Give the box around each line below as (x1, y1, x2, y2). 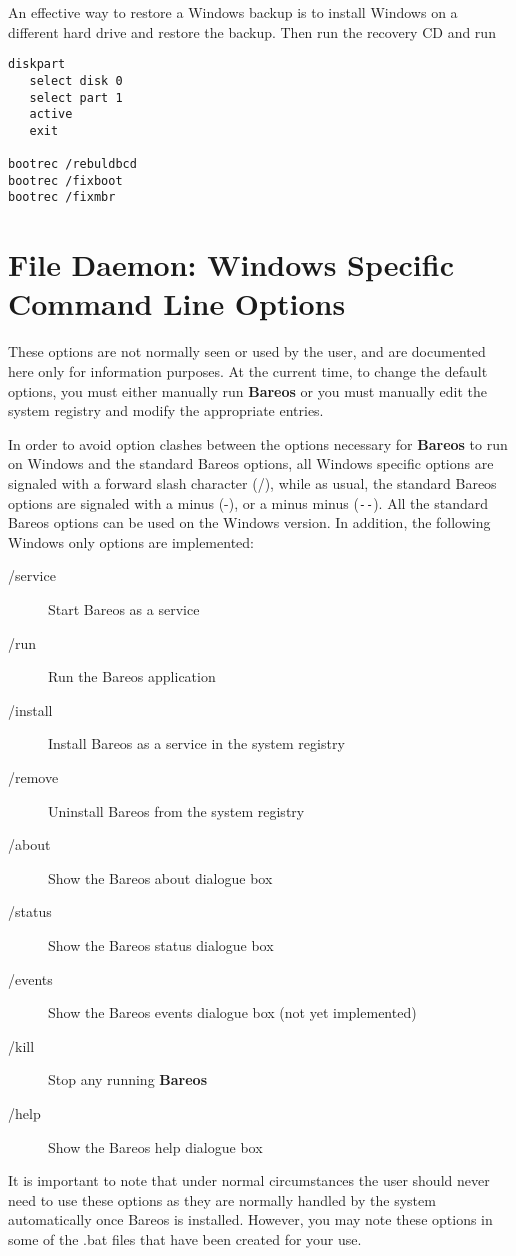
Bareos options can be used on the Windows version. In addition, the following (8, 512, 491, 533)
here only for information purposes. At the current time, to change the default (8, 361, 488, 381)
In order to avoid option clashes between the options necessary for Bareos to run (8, 433, 508, 454)
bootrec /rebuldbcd (8, 157, 137, 172)
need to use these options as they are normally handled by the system (8, 1189, 436, 1210)
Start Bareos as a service (48, 599, 200, 619)
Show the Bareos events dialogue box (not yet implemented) (48, 1002, 417, 1023)
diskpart (8, 57, 66, 72)
